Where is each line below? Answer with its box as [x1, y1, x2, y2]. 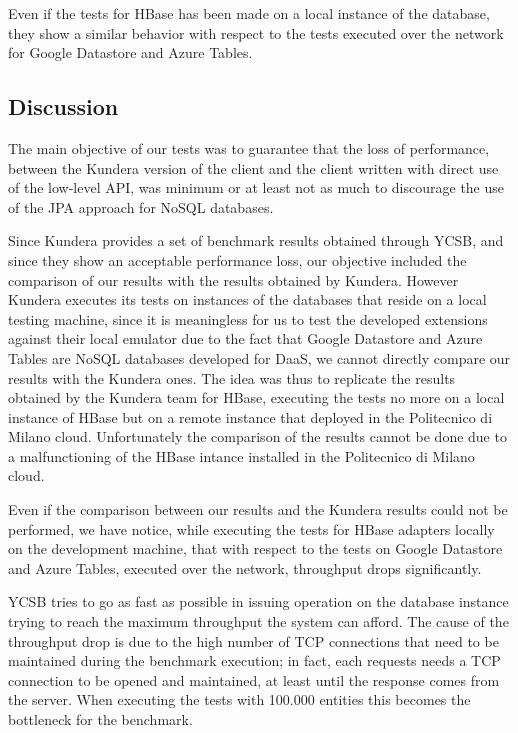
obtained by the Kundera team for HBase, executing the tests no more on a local [8, 387, 505, 408]
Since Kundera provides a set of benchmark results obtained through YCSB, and [8, 230, 504, 251]
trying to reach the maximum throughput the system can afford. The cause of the [8, 611, 509, 632]
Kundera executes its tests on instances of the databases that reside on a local [8, 289, 487, 310]
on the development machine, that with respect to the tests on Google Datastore [8, 538, 503, 559]
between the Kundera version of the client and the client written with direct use [8, 157, 499, 178]
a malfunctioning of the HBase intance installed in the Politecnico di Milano [8, 445, 475, 466]
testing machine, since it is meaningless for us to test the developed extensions [8, 308, 488, 329]
